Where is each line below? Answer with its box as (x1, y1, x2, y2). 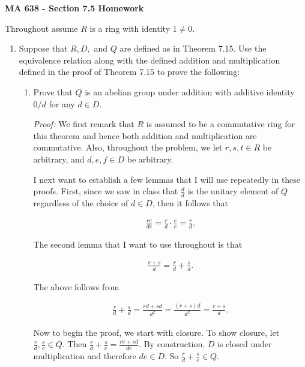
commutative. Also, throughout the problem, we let (33, 141, 223, 154)
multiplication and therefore (33, 349, 136, 362)
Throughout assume (5, 22, 78, 34)
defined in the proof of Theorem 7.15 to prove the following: (19, 65, 240, 78)
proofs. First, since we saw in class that (33, 185, 178, 197)
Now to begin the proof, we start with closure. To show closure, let (33, 326, 280, 338)
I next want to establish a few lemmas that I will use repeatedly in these (33, 173, 301, 185)
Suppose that (19, 42, 68, 55)
